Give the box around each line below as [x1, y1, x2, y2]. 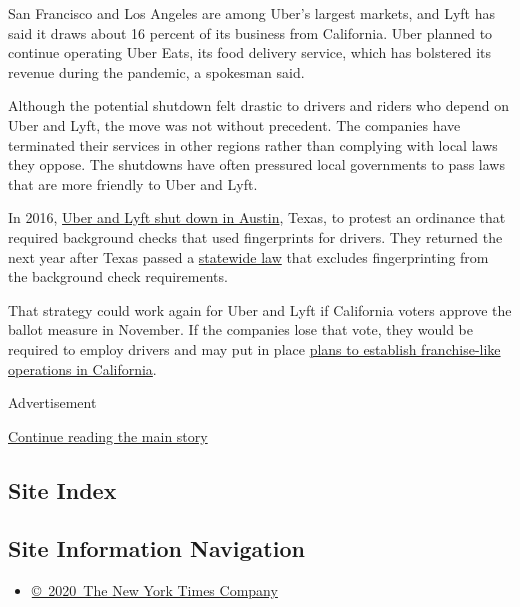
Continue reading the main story [8, 425, 208, 446]
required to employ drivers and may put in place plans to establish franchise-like [8, 338, 501, 359]
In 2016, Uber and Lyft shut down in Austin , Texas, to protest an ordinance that [8, 207, 506, 228]
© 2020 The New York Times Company [31, 580, 278, 601]
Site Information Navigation [8, 533, 305, 564]
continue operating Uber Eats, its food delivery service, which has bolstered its [8, 42, 492, 63]
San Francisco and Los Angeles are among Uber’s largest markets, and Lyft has [8, 3, 496, 23]
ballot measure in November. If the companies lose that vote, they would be [8, 319, 473, 340]
